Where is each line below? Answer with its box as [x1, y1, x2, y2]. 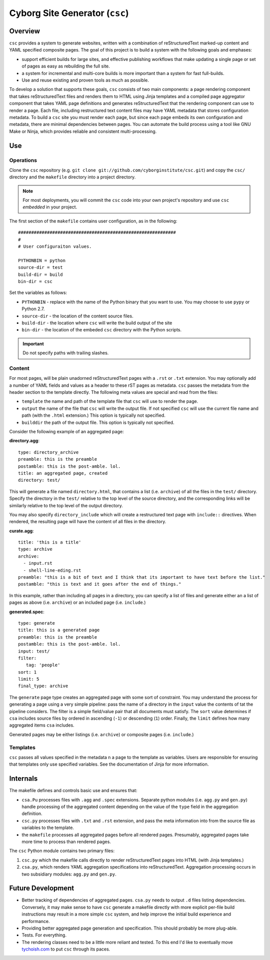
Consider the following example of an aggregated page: [9, 428, 124, 434]
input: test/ [18, 648, 50, 654]
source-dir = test [18, 265, 63, 270]
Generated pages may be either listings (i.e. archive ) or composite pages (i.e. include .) [9, 731, 194, 737]
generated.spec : [9, 609, 44, 615]
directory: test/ [18, 477, 60, 483]
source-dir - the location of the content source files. [21, 313, 134, 319]
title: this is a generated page [18, 627, 100, 633]
